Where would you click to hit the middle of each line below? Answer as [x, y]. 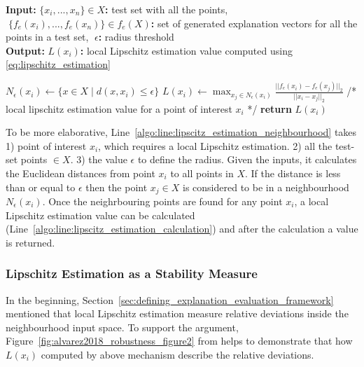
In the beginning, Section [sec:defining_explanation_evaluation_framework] [170, 299]
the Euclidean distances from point [80, 173]
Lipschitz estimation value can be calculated [100, 215]
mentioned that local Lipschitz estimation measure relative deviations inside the [177, 313]
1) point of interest [46, 145]
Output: [25, 50]
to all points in [202, 173]
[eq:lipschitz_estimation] [58, 64]
